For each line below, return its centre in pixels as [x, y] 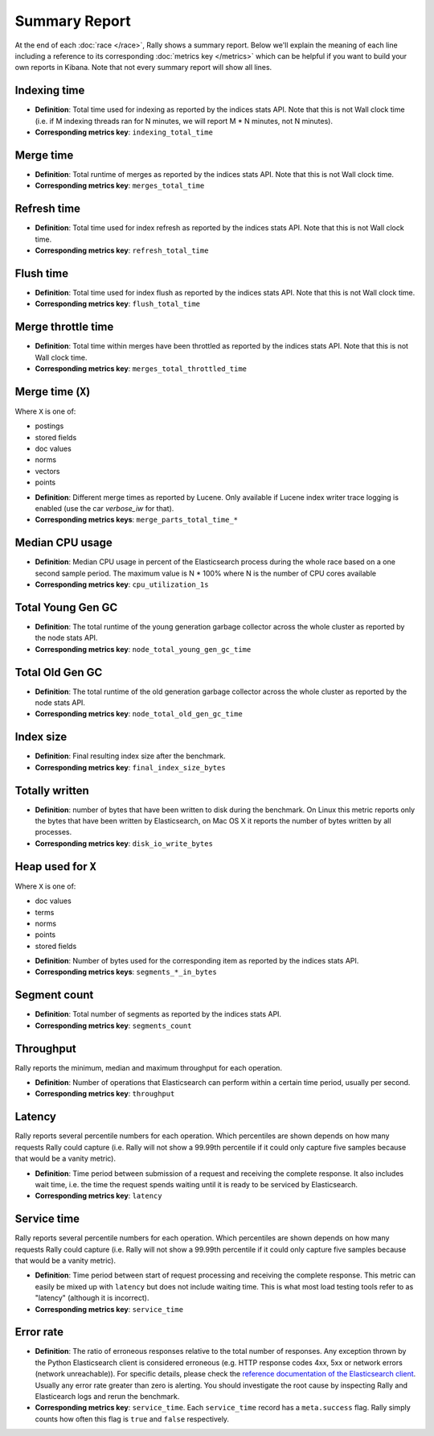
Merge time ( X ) [53, 392]
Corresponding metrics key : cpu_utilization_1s [122, 584]
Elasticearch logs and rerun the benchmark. [107, 1397]
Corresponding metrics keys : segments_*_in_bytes [126, 972]
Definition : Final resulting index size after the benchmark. [131, 756]
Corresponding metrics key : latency [98, 1196]
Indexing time [50, 91]
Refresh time [47, 209]
